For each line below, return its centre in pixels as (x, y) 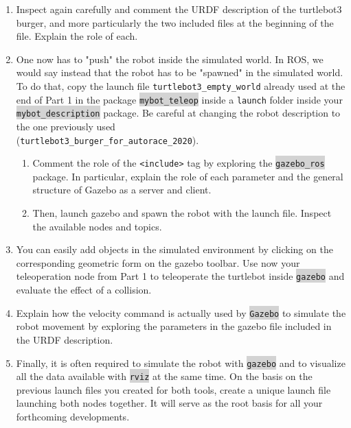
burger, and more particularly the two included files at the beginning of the (175, 22)
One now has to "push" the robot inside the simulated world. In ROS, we (170, 59)
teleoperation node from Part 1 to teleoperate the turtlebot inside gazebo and (180, 276)
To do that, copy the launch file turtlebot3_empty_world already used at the (181, 85)
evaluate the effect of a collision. (84, 290)
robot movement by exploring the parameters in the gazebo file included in (174, 326)
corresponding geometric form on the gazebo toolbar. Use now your (158, 262)
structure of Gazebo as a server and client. (122, 190)
